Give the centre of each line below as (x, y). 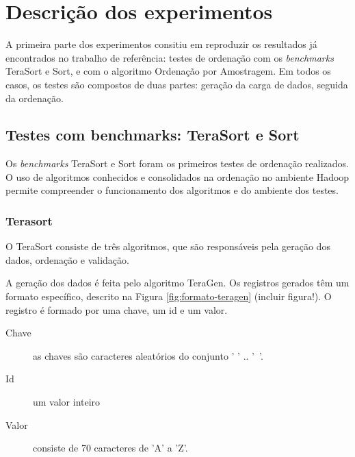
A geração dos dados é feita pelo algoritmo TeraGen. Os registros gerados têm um (177, 283)
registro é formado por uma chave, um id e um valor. (117, 309)
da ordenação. (35, 98)
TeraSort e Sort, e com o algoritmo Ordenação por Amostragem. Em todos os (168, 71)
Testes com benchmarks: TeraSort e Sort (153, 135)
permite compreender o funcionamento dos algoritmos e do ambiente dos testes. (172, 190)
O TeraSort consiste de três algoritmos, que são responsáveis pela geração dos (168, 246)
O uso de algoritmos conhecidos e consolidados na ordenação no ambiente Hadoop (177, 176)
